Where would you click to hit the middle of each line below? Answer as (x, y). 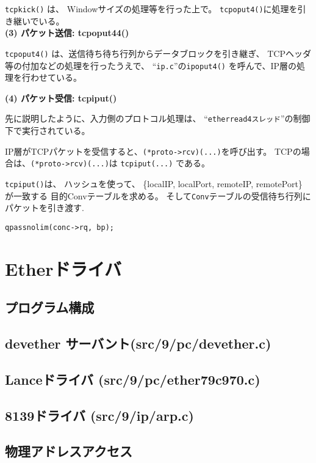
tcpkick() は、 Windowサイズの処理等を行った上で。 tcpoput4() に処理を (151, 9)
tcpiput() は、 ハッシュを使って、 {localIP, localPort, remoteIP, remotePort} (154, 183)
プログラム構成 (50, 307)
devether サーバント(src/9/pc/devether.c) (138, 343)
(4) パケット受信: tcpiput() (61, 98)
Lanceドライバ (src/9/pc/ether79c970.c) (133, 379)
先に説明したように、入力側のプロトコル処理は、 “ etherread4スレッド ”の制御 (158, 118)
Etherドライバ (63, 268)
